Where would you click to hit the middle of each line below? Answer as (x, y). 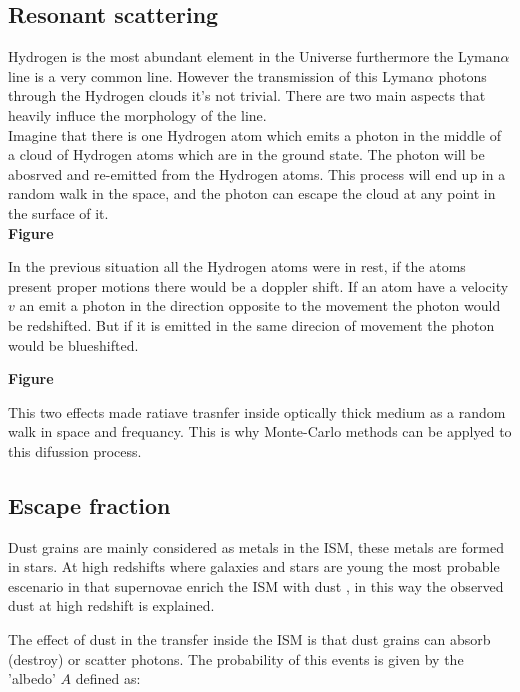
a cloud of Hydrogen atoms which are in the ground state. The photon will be (246, 154)
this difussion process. (75, 450)
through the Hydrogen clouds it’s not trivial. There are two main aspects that (247, 95)
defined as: (108, 678)
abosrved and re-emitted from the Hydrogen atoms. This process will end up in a (257, 173)
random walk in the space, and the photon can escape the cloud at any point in (252, 193)
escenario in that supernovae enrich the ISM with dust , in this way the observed (256, 585)
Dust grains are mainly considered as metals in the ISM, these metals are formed (256, 546)
